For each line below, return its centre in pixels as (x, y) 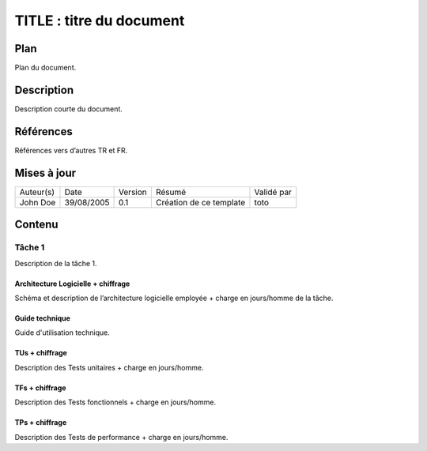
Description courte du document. (68, 109)
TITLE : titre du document (100, 21)
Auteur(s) (37, 192)
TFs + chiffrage (40, 388)
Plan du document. (45, 68)
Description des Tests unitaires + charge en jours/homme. (109, 367)
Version (133, 192)
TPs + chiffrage (41, 423)
